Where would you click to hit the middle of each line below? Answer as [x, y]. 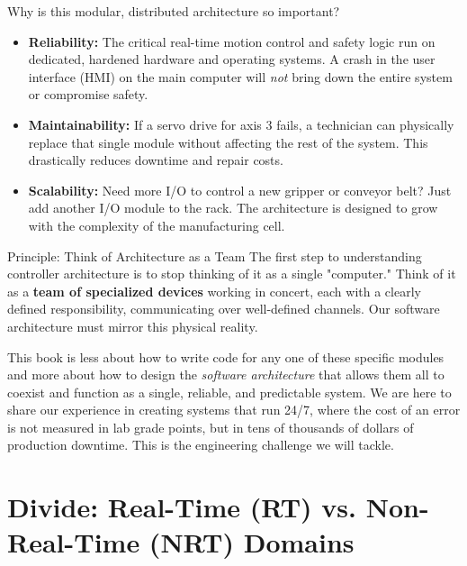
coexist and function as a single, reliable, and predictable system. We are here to [229, 392]
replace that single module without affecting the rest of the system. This [228, 142]
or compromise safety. [88, 94]
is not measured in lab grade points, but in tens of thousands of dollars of [211, 427]
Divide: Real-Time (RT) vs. [182, 507]
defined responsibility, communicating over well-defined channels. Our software [224, 309]
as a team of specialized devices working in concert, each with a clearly [214, 291]
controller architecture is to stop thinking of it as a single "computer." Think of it [232, 274]
